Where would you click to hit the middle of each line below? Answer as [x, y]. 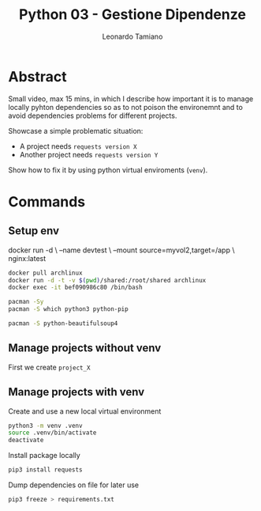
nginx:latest [27, 258]
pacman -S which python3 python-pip [68, 309]
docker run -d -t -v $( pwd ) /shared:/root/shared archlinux [107, 280]
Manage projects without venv [85, 348]
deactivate [26, 441]
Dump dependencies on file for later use [74, 485]
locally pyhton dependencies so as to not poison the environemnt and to [125, 107]
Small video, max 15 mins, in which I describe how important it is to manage [131, 98]
